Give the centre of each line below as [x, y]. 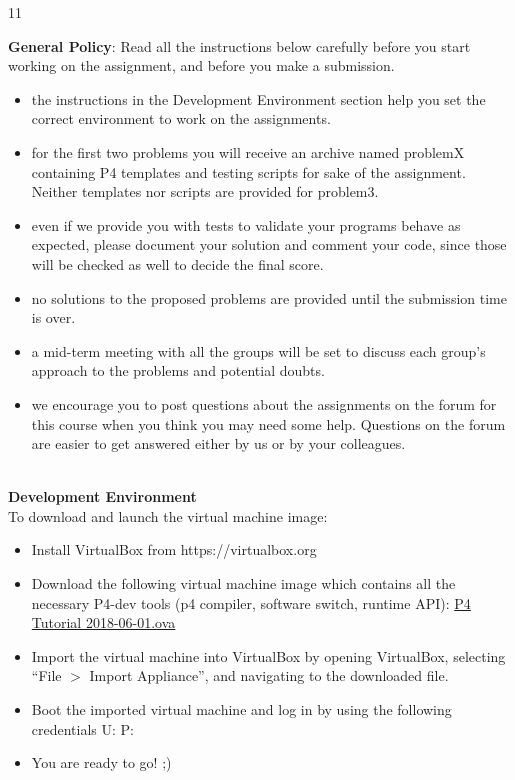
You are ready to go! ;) [101, 762]
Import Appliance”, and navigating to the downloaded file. [269, 675]
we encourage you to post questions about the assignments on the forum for [264, 403]
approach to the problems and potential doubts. [178, 370]
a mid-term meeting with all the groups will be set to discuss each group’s [258, 350]
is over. [53, 317]
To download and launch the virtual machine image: [168, 515]
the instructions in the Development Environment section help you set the [258, 98]
